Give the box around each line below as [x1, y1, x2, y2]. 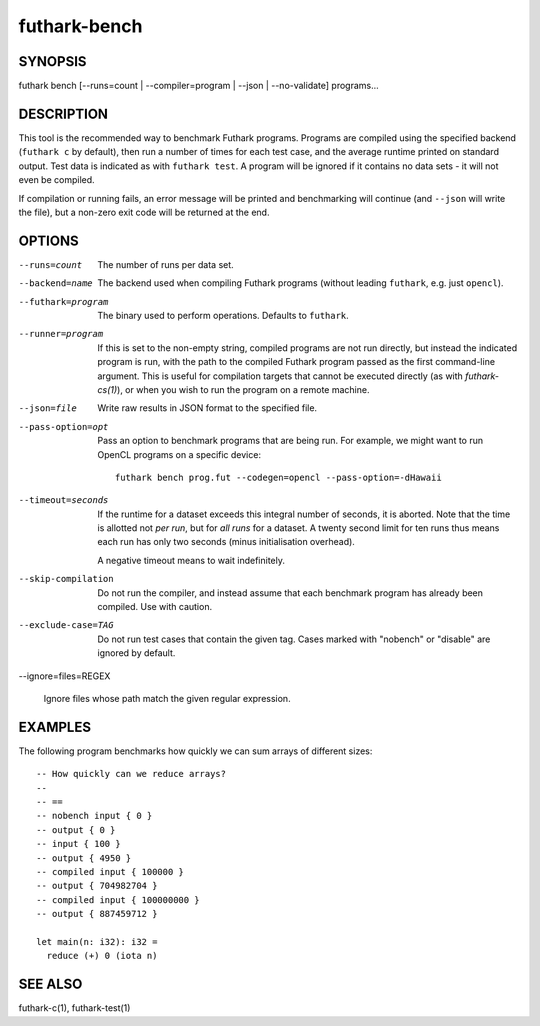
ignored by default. [97, 647, 176, 659]
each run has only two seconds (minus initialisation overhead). [97, 536, 355, 548]
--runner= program [18, 328, 104, 340]
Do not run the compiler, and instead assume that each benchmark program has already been [97, 586, 484, 599]
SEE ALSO [18, 976, 83, 993]
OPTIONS [18, 232, 79, 249]
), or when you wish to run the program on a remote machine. [116, 383, 370, 395]
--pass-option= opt [18, 421, 109, 432]
